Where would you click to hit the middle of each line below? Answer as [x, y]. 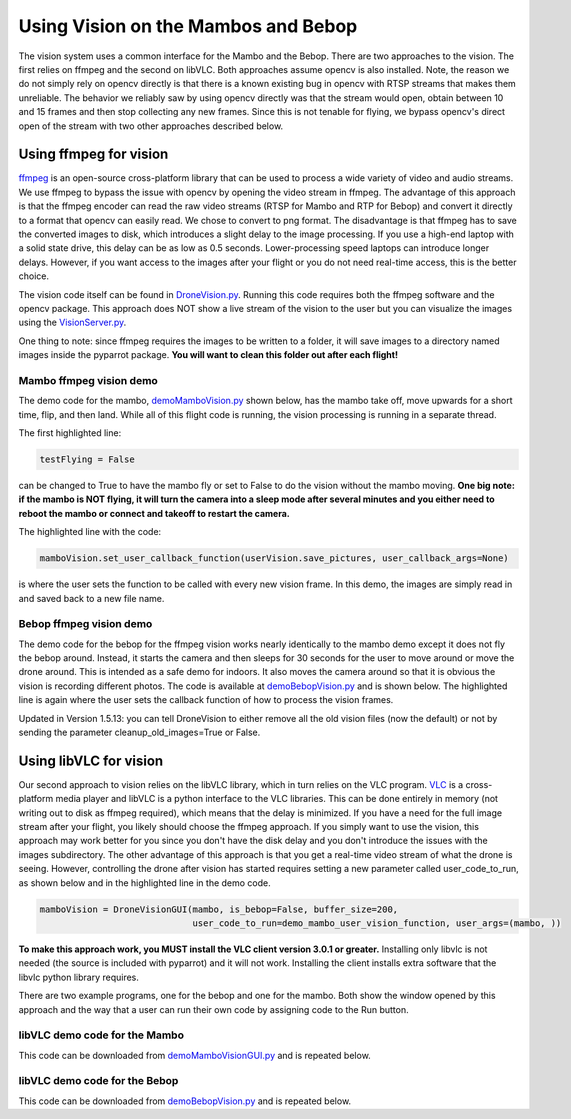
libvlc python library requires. [79, 977]
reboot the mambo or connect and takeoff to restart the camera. [154, 513]
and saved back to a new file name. [91, 598]
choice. [34, 276]
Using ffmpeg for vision [93, 154]
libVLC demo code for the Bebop [98, 1081]
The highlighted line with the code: [90, 532]
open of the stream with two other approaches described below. [151, 126]
